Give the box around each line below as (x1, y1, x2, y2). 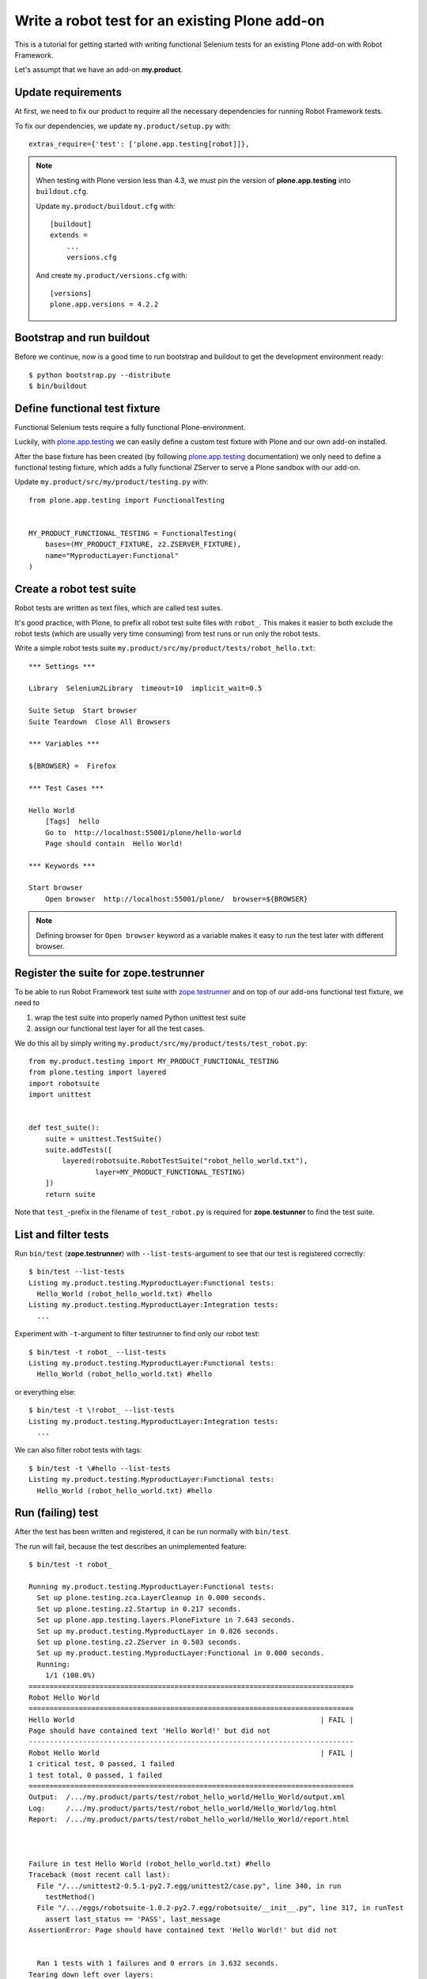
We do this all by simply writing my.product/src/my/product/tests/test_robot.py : (14, 1038, 308, 1048)
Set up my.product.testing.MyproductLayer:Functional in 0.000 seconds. (36, 1649, 325, 1658)
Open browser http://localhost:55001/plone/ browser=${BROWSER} (44, 895, 308, 903)
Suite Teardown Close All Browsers (28, 717, 171, 726)
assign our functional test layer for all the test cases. (34, 1024, 206, 1033)
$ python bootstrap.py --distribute (28, 370, 171, 379)
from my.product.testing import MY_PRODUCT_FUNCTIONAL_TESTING (28, 1057, 279, 1065)
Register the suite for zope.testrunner (14, 966, 205, 979)
